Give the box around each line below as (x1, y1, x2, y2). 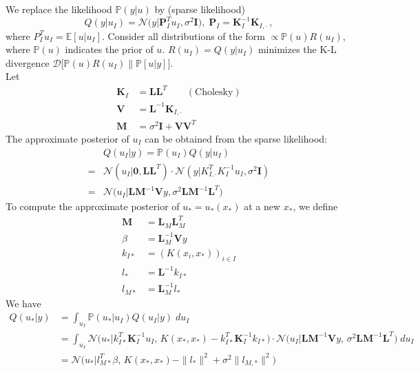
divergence (6, 55, 50, 70)
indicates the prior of (65, 42, 154, 56)
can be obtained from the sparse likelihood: (145, 131, 328, 145)
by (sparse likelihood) (154, 2, 246, 16)
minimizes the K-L (258, 42, 337, 56)
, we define (293, 199, 338, 214)
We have (6, 296, 41, 310)
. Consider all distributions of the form (102, 28, 265, 43)
